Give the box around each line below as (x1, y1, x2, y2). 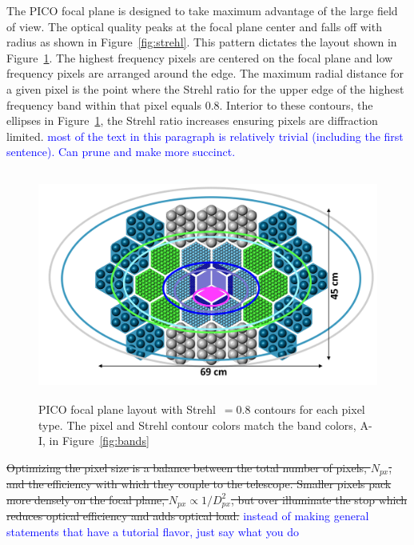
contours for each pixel (254, 400, 365, 417)
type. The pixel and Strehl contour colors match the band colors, (38, 416, 356, 433)
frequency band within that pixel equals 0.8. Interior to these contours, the (6, 96, 373, 113)
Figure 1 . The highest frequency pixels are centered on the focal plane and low (6, 49, 393, 66)
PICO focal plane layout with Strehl (38, 400, 216, 417)
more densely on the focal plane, (6, 491, 165, 507)
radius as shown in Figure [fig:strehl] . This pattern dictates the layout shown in (6, 34, 397, 50)
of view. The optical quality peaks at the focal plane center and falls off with (6, 18, 382, 34)
